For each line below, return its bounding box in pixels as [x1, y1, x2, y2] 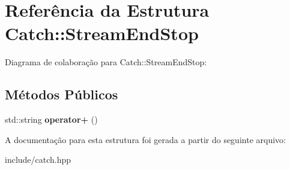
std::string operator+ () [5, 113, 98, 126]
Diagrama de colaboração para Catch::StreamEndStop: [5, 56, 207, 68]
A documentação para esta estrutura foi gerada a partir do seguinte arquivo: [5, 133, 286, 145]
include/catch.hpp [5, 153, 71, 166]
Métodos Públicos [5, 85, 118, 104]
